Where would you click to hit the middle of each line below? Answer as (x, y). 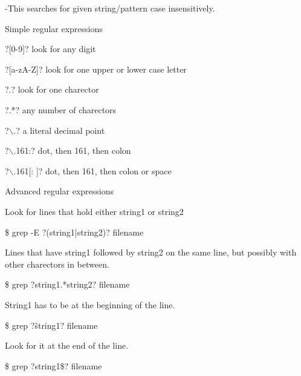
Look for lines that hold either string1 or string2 (94, 211)
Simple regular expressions (54, 28)
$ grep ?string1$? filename (53, 365)
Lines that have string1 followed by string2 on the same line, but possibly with (151, 252)
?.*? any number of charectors (61, 109)
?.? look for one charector (52, 89)
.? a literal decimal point (59, 130)
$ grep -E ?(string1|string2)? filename (74, 232)
